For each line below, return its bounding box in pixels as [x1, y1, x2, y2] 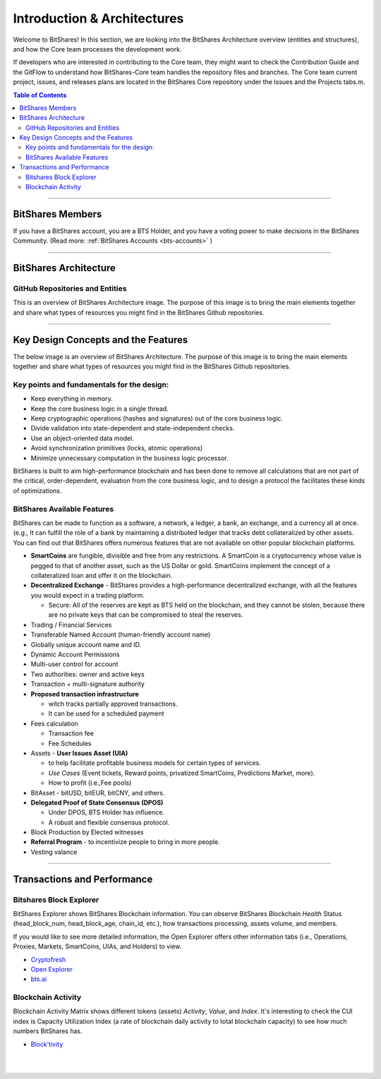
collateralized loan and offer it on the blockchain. [30, 571, 173, 579]
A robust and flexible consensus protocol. [48, 818, 170, 826]
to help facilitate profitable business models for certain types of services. [48, 759, 261, 767]
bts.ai [30, 975, 47, 984]
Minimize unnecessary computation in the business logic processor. [30, 454, 229, 462]
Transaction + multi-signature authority [30, 680, 145, 688]
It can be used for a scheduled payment [48, 709, 165, 718]
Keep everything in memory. [30, 394, 113, 403]
